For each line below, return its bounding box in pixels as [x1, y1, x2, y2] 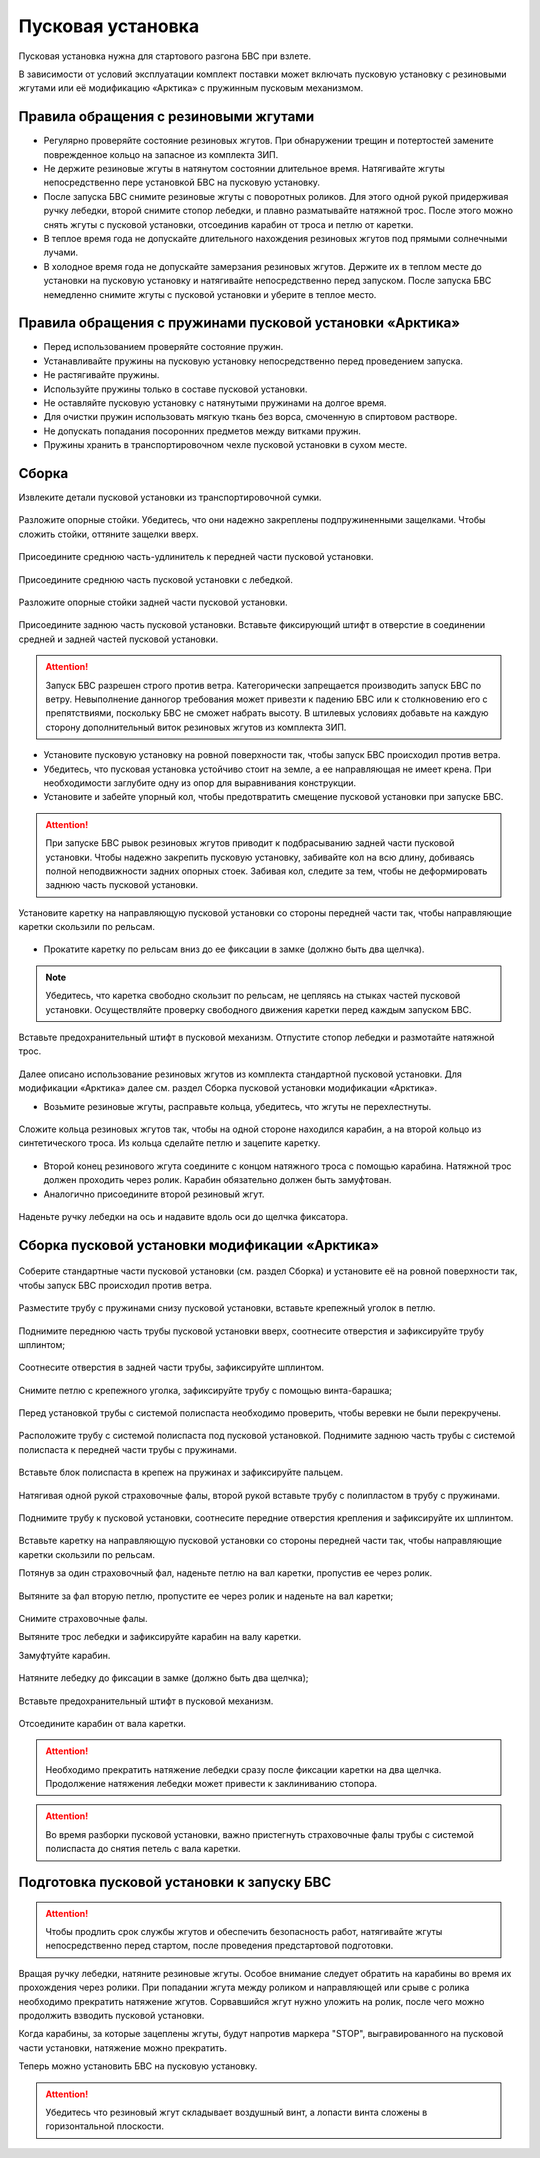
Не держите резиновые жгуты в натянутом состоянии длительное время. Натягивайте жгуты [43, 163, 445, 175]
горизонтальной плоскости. [45, 2120, 165, 2132]
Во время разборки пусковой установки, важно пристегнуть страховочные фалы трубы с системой [45, 1828, 474, 1840]
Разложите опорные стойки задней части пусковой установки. [18, 596, 288, 609]
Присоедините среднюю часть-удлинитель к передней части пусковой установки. [18, 551, 374, 563]
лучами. [43, 246, 79, 259]
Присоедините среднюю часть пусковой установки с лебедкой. [18, 573, 294, 585]
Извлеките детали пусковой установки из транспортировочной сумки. [18, 491, 322, 504]
